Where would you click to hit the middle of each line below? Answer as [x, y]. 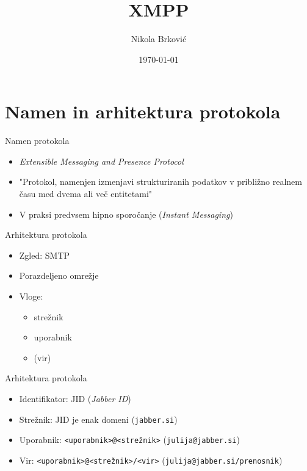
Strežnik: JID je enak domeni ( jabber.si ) [98, 419]
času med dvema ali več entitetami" [86, 194]
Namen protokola [37, 141]
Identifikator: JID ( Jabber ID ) [75, 398]
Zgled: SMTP [45, 255]
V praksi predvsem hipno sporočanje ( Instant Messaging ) [126, 214]
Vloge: [31, 296]
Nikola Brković [159, 39]
